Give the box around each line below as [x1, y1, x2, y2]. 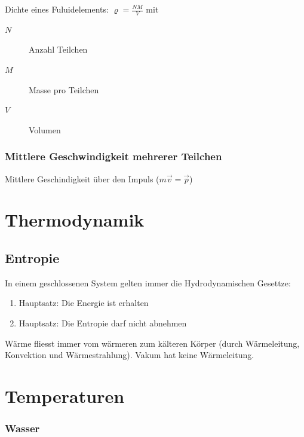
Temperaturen [5, 383, 125, 408]
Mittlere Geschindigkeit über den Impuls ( [5, 172, 159, 185]
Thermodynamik [5, 207, 145, 232]
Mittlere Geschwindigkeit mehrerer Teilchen [5, 149, 222, 164]
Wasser [5, 421, 40, 436]
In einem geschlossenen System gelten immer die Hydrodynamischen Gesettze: [5, 276, 291, 289]
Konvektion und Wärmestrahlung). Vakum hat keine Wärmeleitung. [5, 349, 254, 361]
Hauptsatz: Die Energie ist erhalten [19, 297, 149, 309]
